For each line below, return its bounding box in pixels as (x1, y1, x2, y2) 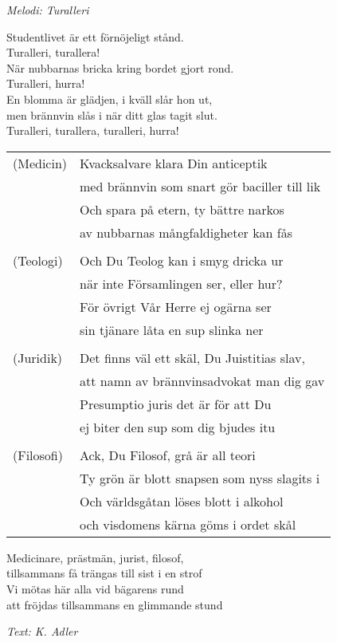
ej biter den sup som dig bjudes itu (80, 417, 276, 436)
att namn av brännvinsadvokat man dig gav (80, 371, 325, 390)
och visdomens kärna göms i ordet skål (80, 514, 296, 534)
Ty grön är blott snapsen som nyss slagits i (80, 468, 320, 487)
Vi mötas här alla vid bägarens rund (6, 580, 184, 597)
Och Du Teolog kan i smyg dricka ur (80, 250, 284, 270)
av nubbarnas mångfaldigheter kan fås (80, 223, 293, 242)
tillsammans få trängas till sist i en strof (6, 565, 202, 581)
